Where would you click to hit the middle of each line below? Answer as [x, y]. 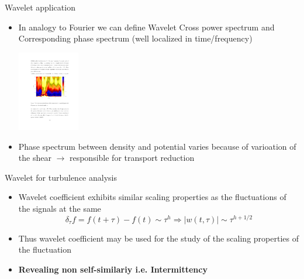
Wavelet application [40, 7]
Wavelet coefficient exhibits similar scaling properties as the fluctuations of [152, 197]
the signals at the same [60, 209]
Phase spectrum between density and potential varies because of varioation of [157, 146]
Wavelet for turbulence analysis [61, 177]
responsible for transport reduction [132, 158]
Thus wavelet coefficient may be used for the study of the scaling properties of [158, 238]
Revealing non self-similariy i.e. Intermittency [113, 269]
